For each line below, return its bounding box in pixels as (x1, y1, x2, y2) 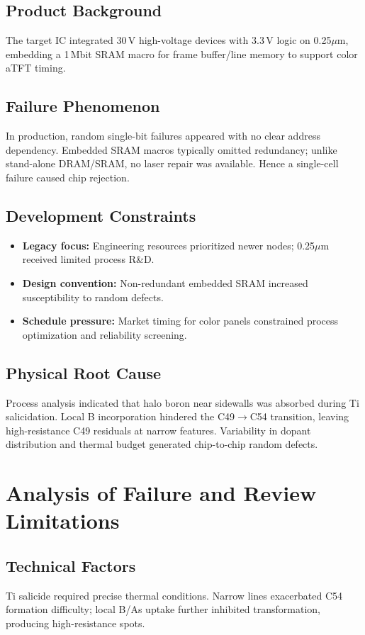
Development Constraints (6, 204, 196, 226)
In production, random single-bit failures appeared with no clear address (6, 128, 320, 143)
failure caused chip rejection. (6, 169, 130, 184)
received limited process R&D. (22, 252, 155, 266)
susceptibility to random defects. (22, 289, 164, 304)
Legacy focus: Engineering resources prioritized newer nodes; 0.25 (22, 237, 315, 252)
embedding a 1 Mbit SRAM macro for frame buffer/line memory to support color (6, 46, 358, 61)
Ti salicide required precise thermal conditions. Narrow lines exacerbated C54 (6, 588, 343, 602)
